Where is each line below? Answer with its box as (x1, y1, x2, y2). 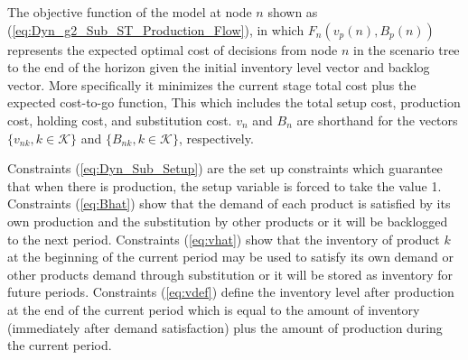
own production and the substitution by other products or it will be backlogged (7, 211, 448, 230)
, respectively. (178, 128, 254, 147)
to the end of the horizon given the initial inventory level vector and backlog (7, 58, 430, 77)
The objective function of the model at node (7, 3, 252, 21)
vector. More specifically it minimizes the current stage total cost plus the (7, 75, 417, 94)
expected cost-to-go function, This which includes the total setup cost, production (7, 93, 461, 112)
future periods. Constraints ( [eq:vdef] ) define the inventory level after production (7, 282, 454, 301)
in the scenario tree (352, 40, 460, 59)
